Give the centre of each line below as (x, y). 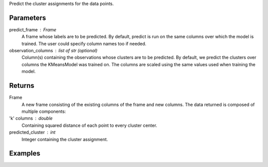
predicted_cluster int (32, 132)
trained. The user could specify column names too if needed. (84, 43)
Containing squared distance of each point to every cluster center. (89, 125)
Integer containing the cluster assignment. (65, 139)
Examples (25, 153)
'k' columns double (31, 118)
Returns (22, 86)
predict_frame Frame (33, 29)
